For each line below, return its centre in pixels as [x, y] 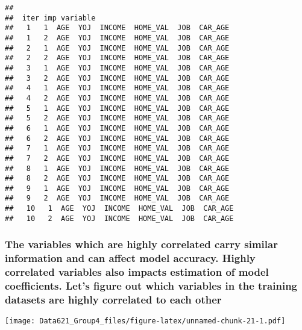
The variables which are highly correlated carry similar [141, 244]
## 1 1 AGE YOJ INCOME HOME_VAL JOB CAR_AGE [117, 28]
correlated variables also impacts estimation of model [137, 272]
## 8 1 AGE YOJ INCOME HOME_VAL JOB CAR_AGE [117, 168]
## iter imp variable [50, 18]
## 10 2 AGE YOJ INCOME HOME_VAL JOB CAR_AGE [119, 218]
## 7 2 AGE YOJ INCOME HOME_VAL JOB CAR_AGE [117, 158]
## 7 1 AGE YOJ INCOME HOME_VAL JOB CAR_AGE [117, 148]
